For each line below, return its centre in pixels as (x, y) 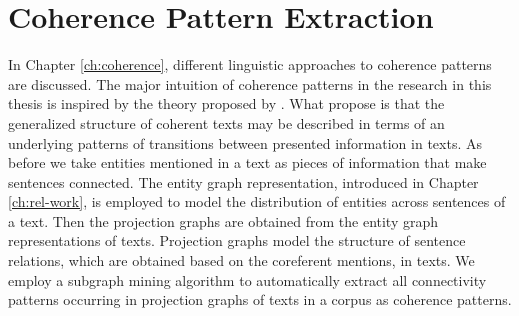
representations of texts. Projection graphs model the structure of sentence (237, 240)
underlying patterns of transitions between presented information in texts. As (245, 142)
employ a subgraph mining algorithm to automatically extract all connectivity (247, 279)
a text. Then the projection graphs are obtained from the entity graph (223, 220)
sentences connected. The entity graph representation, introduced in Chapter (243, 181)
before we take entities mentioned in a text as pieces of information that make (247, 162)
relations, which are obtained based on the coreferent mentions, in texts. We (241, 260)
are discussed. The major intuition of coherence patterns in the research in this (250, 83)
